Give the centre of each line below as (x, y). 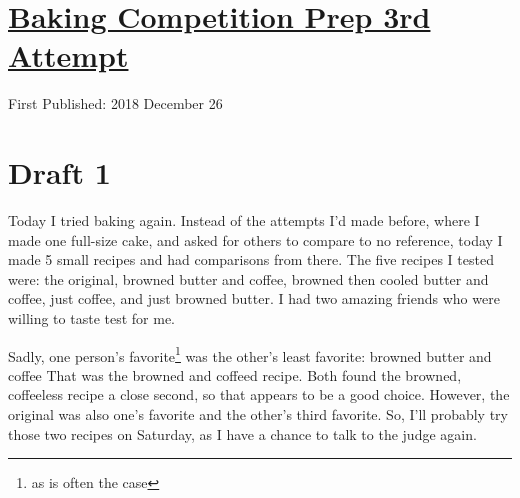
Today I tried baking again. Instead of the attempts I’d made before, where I (244, 220)
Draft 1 (59, 172)
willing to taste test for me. (92, 318)
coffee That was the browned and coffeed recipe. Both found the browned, (235, 374)
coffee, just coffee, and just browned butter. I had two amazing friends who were (254, 298)
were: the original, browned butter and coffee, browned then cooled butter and (248, 278)
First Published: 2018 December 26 (115, 103)
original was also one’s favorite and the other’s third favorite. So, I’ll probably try (258, 414)
